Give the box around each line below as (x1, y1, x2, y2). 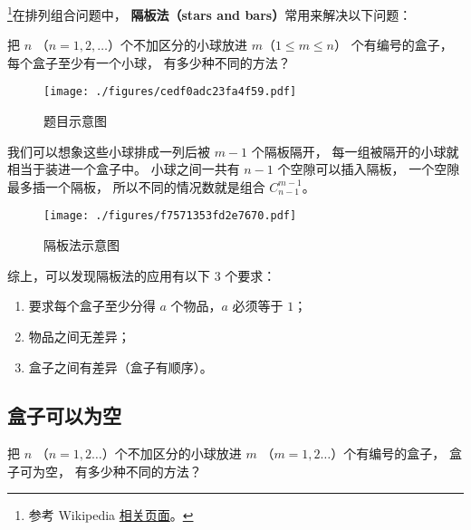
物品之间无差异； (28, 326, 130, 345)
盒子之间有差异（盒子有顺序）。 (28, 357, 213, 376)
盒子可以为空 (7, 401, 121, 429)
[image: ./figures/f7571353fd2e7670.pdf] (43, 209, 297, 223)
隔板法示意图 (43, 236, 120, 255)
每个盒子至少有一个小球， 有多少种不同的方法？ (7, 53, 291, 72)
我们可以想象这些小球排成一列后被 (7, 141, 210, 160)
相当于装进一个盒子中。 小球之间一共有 (7, 159, 240, 178)
